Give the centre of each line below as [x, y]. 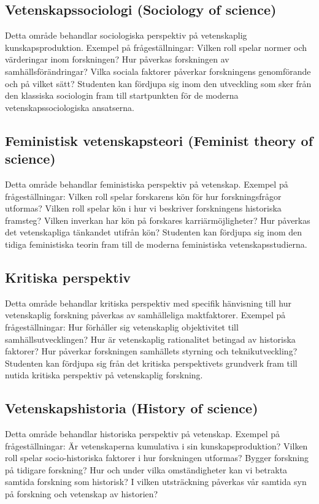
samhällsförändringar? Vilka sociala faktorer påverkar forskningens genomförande [158, 71]
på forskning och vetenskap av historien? [82, 494]
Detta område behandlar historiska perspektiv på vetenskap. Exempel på [143, 434]
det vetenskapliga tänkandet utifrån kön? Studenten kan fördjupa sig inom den [154, 232]
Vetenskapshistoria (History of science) [132, 408]
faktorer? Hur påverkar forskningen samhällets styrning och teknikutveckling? [151, 351]
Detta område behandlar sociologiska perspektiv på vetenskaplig [126, 35]
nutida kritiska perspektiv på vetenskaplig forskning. [104, 375]
